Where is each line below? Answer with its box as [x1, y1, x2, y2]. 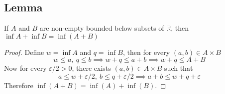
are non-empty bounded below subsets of [39, 23, 164, 33]
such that [164, 63, 193, 73]
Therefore [4, 80, 33, 90]
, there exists [72, 63, 111, 73]
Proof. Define [4, 47, 44, 57]
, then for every [123, 47, 170, 57]
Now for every [4, 63, 47, 73]
